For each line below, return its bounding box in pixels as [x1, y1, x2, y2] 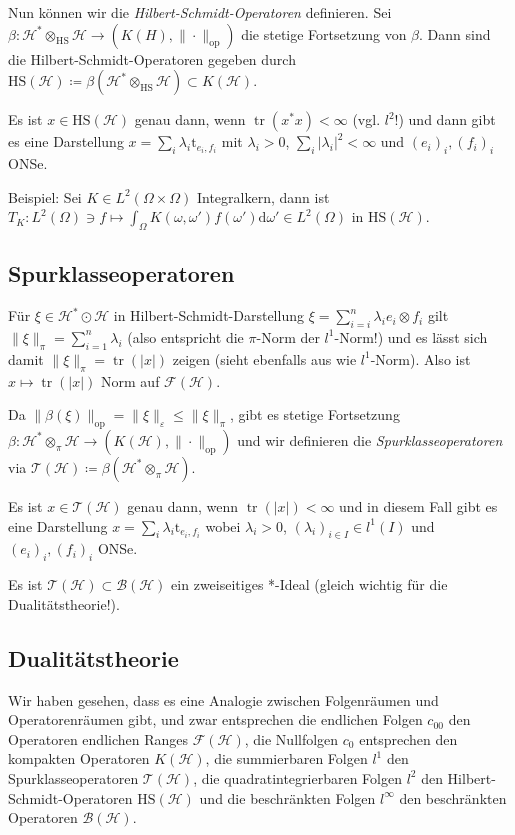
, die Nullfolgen [244, 728, 339, 749]
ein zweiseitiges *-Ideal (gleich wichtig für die [171, 574, 448, 595]
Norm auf [101, 370, 160, 391]
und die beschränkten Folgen [199, 787, 376, 808]
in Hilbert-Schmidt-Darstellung [113, 305, 304, 326]
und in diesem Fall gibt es [339, 495, 498, 516]
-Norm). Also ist [370, 348, 471, 369]
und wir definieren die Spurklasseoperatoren [237, 429, 503, 450]
